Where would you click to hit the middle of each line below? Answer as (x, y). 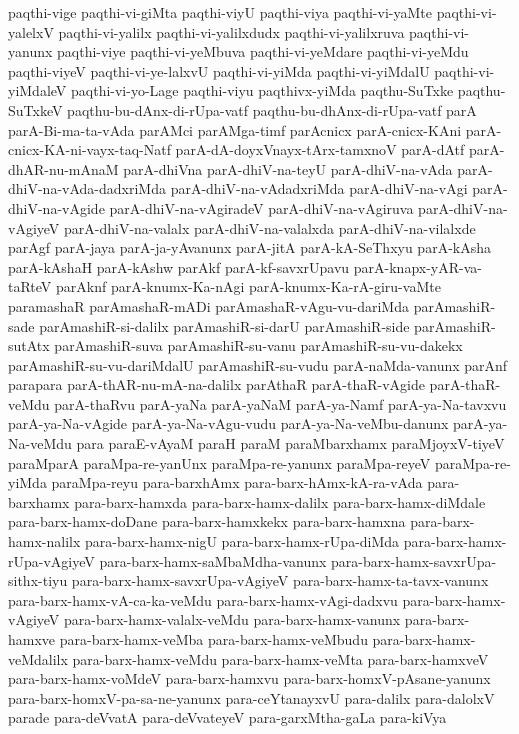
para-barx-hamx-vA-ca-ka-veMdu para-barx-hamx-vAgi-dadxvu (203, 599)
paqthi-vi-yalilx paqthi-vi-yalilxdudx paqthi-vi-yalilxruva (231, 31)
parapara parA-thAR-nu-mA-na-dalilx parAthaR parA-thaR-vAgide (216, 384)
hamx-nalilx (44, 541)
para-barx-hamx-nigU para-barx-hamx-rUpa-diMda (242, 541)
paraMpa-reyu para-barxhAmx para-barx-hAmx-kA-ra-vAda (237, 482)
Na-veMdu (40, 443)
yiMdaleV (37, 90)
